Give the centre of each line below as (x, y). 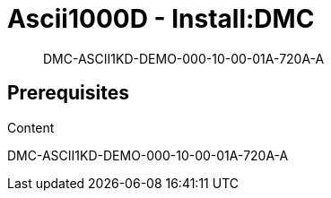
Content (31, 127)
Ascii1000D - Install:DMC (161, 19)
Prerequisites (68, 93)
